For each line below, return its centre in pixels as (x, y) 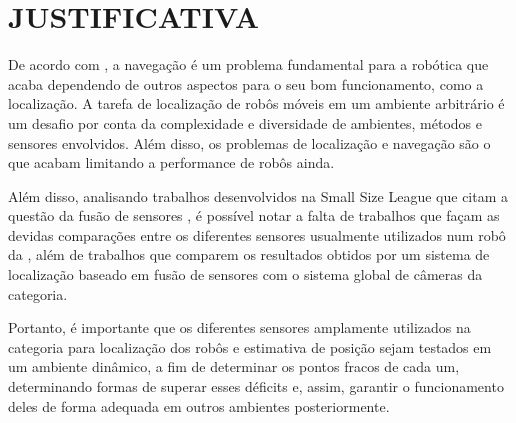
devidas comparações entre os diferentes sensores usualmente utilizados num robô (257, 234)
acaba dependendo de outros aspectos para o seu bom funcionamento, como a (246, 83)
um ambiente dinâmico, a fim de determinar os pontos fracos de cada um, (234, 366)
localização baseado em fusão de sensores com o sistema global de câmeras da (245, 274)
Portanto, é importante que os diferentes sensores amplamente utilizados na (239, 327)
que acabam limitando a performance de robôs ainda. (171, 162)
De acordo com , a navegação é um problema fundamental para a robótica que (248, 64)
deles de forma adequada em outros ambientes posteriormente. (199, 405)
